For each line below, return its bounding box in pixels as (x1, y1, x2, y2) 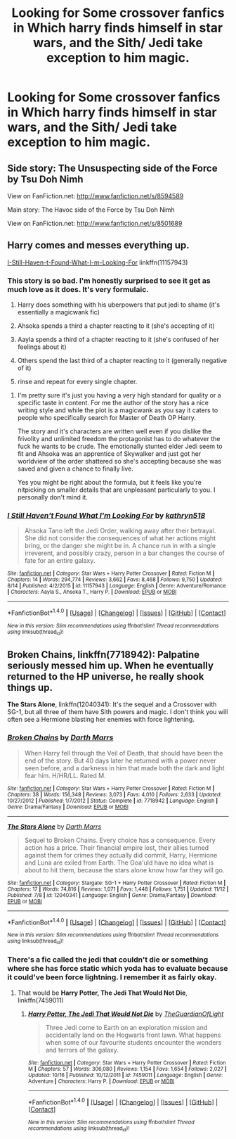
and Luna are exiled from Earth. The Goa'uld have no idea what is (24, 858, 214, 867)
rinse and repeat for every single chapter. (17, 378, 138, 386)
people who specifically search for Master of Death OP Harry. (17, 414, 197, 422)
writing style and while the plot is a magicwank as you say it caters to (17, 406, 218, 414)
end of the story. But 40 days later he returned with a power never (24, 756, 216, 765)
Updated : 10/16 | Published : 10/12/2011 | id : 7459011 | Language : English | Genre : (27, 1071, 223, 1078)
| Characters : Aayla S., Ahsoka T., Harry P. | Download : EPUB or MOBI (7, 589, 177, 596)
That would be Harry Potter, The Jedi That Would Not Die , (17, 988, 188, 997)
